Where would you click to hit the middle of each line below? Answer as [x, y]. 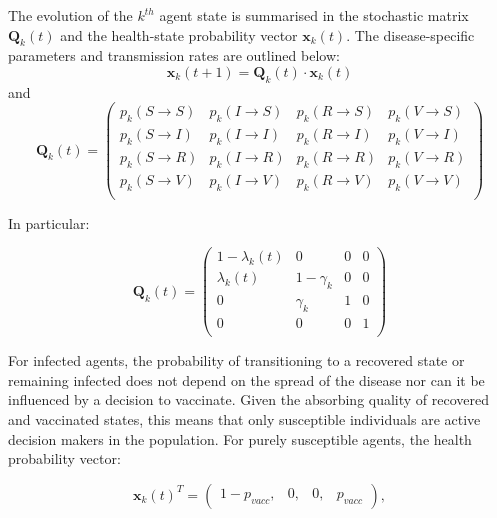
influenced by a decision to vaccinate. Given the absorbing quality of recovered [249, 399]
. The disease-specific [410, 34]
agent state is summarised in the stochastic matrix [314, 15]
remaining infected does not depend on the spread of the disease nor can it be [246, 379]
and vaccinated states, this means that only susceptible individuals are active [244, 418]
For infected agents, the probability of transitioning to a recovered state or [236, 360]
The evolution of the [70, 15]
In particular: [49, 222]
